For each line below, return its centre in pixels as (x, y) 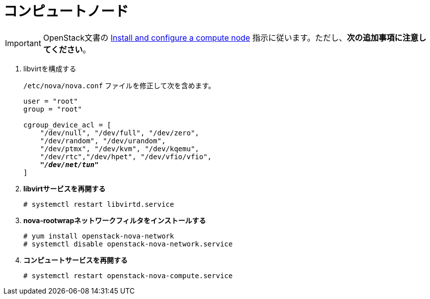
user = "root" (51, 101)
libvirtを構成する (50, 68)
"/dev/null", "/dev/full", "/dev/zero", (120, 133)
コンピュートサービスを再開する (75, 260)
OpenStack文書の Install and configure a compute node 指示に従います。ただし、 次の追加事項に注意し (235, 37)
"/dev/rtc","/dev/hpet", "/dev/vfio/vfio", (126, 156)
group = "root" (53, 109)
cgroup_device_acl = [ (68, 125)
